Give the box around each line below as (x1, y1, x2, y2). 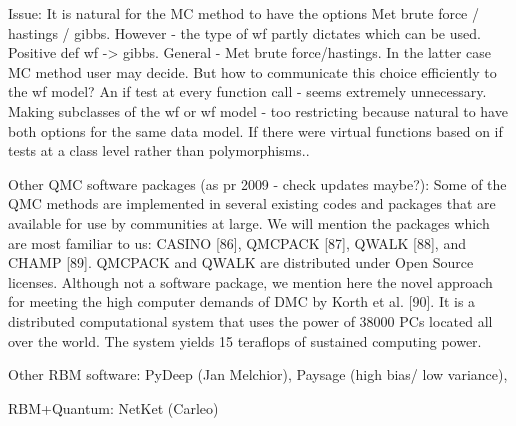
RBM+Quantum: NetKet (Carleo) (8, 397, 219, 418)
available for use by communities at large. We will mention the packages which (8, 212, 490, 233)
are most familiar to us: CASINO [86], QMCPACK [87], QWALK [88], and (8, 232, 466, 253)
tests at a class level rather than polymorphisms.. (8, 140, 310, 161)
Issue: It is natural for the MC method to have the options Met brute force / (8, 3, 480, 23)
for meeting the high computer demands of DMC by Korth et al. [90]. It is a (8, 291, 476, 312)
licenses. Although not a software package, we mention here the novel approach (8, 271, 493, 292)
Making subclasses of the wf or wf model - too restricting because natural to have (8, 100, 508, 121)
